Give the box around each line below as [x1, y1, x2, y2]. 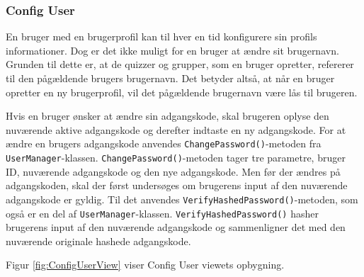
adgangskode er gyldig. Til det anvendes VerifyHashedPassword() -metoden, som [6, 191, 358, 206]
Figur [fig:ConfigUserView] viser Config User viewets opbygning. [6, 257, 285, 272]
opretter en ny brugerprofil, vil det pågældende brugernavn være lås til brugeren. [6, 84, 358, 99]
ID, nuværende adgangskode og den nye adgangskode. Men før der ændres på [6, 164, 341, 179]
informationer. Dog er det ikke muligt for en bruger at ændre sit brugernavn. [6, 43, 339, 57]
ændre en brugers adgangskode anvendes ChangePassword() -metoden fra [6, 136, 322, 151]
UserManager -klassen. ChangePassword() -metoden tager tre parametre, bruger [6, 150, 346, 165]
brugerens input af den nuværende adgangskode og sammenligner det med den [6, 220, 346, 234]
